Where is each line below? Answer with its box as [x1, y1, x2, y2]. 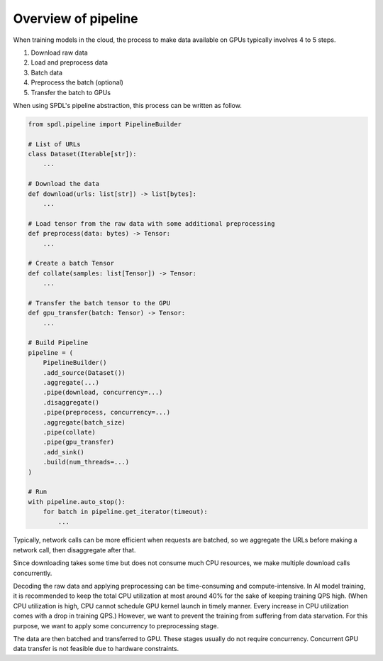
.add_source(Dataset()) [43, 368, 126, 376]
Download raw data [30, 48, 88, 57]
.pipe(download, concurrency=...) [43, 388, 163, 397]
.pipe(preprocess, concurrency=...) [43, 408, 170, 417]
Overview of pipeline [13, 11, 138, 26]
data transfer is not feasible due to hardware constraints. [13, 645, 179, 653]
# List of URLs [28, 140, 81, 148]
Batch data [30, 68, 63, 77]
